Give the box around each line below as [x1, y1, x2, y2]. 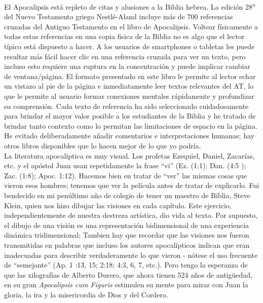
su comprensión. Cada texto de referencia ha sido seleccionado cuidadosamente [4, 100, 249, 111]
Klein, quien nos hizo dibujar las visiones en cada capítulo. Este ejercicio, [4, 200, 232, 210]
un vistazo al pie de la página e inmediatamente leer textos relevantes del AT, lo [4, 81, 254, 91]
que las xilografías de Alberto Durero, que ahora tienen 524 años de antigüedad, [4, 269, 252, 280]
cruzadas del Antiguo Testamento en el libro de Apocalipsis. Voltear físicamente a [4, 21, 258, 31]
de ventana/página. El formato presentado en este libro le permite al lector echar [4, 70, 256, 81]
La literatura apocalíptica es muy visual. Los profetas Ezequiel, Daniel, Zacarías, [4, 150, 255, 161]
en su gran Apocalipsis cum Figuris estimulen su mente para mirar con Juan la [4, 279, 248, 290]
